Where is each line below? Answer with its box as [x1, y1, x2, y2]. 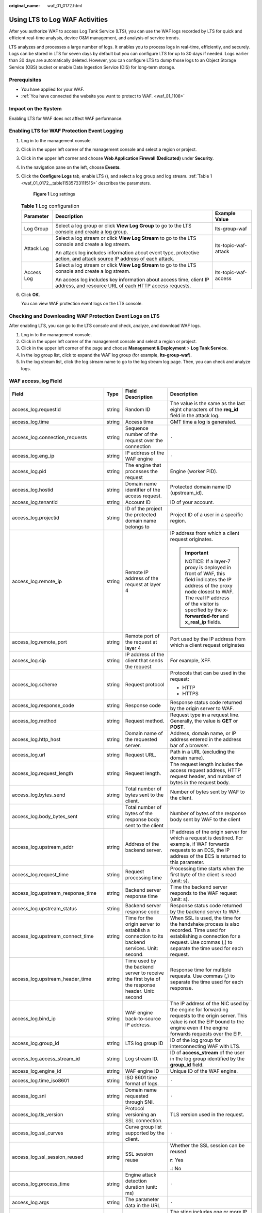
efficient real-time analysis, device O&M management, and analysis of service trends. [9, 35, 180, 41]
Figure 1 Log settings [33, 191, 75, 197]
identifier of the [125, 486, 161, 493]
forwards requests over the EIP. [170, 1030, 242, 1037]
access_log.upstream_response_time [12, 889, 97, 896]
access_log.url [12, 751, 46, 758]
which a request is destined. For [170, 835, 244, 841]
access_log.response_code [12, 702, 75, 708]
